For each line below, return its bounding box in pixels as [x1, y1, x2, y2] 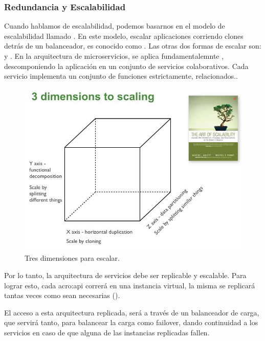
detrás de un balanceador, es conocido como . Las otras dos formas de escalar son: [4, 40, 261, 51]
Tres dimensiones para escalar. [25, 253, 120, 263]
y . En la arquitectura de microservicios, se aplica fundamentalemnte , [4, 51, 224, 61]
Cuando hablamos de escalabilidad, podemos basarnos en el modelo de [4, 20, 225, 31]
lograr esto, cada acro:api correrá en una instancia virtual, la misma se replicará [4, 280, 255, 290]
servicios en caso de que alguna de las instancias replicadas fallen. [4, 327, 210, 337]
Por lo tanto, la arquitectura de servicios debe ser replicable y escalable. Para [4, 269, 247, 280]
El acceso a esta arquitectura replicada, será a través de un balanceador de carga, [4, 307, 259, 317]
